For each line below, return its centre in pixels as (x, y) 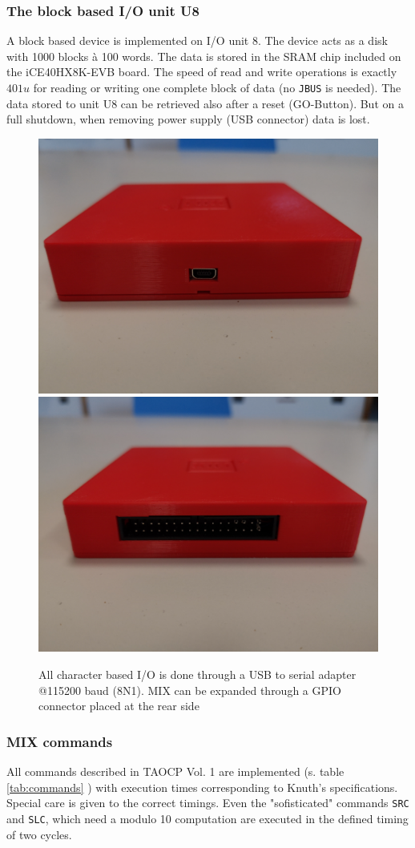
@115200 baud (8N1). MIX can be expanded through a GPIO (190, 690)
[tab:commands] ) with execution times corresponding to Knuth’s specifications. (202, 787)
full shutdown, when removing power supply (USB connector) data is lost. (188, 119)
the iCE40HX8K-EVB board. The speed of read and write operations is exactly (202, 72)
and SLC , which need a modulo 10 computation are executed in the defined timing (207, 818)
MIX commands (60, 741)
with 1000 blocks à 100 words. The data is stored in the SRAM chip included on (204, 56)
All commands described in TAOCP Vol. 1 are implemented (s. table (175, 771)
